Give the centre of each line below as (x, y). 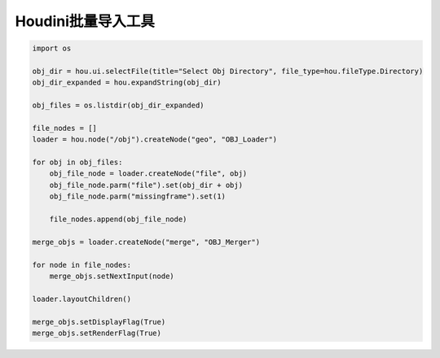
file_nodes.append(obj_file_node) (118, 219)
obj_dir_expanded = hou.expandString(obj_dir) (127, 83)
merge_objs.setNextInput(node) (112, 276)
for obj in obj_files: (77, 162)
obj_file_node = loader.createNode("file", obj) (148, 174)
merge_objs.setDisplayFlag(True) (99, 322)
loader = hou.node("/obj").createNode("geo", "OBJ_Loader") (155, 140)
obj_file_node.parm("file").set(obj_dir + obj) (146, 185)
